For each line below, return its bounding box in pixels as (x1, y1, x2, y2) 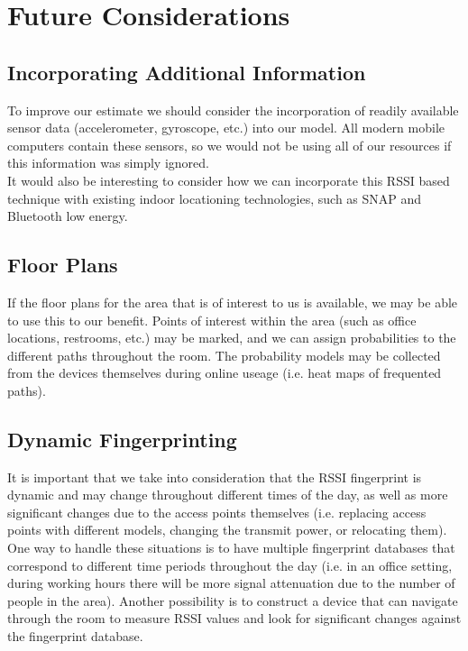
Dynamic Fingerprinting (7, 425, 237, 453)
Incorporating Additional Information (7, 58, 366, 86)
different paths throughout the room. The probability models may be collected (7, 345, 441, 364)
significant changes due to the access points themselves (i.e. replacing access (7, 502, 427, 521)
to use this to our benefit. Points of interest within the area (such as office (7, 310, 417, 329)
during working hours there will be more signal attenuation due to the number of (7, 573, 455, 592)
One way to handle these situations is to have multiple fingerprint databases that (7, 538, 455, 557)
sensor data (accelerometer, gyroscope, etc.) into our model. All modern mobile (7, 118, 445, 137)
